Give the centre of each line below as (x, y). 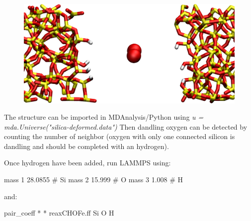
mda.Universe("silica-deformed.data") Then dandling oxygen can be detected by (126, 126)
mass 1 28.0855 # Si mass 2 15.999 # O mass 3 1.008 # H (94, 180)
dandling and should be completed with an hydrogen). (86, 146)
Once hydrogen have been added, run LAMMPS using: (87, 163)
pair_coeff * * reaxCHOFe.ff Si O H (59, 213)
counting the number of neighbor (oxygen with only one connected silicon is (120, 136)
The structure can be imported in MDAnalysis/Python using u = (104, 117)
